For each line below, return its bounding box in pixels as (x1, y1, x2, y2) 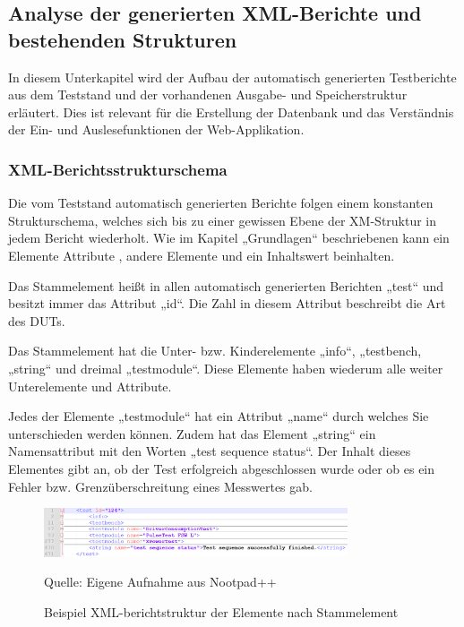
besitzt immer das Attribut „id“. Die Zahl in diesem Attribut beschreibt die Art (8, 294, 446, 313)
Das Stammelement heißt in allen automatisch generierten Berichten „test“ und (8, 276, 444, 295)
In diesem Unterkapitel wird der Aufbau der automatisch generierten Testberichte (8, 67, 457, 86)
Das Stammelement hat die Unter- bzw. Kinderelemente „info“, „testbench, (8, 341, 422, 360)
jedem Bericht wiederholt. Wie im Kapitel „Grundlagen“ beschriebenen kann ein (8, 228, 450, 247)
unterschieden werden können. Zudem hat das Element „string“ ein (8, 424, 376, 442)
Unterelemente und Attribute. (8, 376, 172, 395)
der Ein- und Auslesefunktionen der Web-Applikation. (8, 120, 305, 139)
